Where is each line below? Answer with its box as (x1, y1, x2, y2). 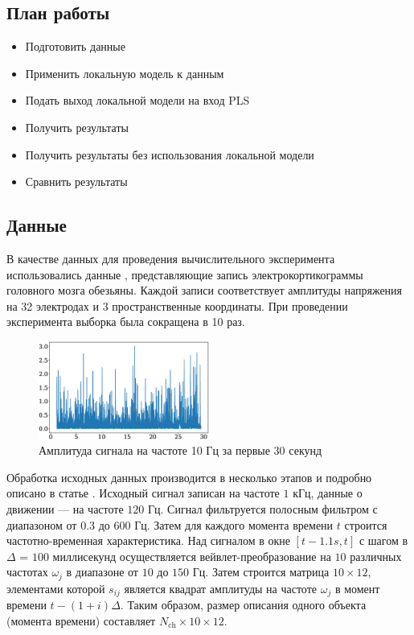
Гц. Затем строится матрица (192, 563, 330, 580)
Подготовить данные (25, 38, 125, 55)
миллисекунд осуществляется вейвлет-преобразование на (52, 547, 331, 564)
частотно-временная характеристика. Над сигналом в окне (6, 532, 290, 549)
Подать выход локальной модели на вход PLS (25, 92, 250, 109)
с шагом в (359, 532, 408, 549)
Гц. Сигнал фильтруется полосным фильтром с (147, 500, 378, 517)
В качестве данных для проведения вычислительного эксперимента (6, 249, 335, 266)
